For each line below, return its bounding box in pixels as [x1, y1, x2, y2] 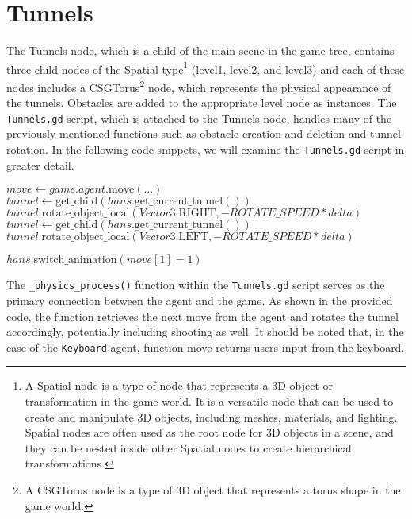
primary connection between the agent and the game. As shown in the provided [6, 292, 393, 308]
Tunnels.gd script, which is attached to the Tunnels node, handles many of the [6, 109, 392, 126]
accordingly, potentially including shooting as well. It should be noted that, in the [6, 323, 404, 340]
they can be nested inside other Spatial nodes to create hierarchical [25, 439, 352, 456]
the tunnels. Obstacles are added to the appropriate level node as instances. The [6, 94, 397, 111]
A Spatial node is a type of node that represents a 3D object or [25, 377, 334, 394]
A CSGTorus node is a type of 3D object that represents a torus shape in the [25, 481, 401, 498]
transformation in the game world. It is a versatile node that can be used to [25, 393, 394, 409]
